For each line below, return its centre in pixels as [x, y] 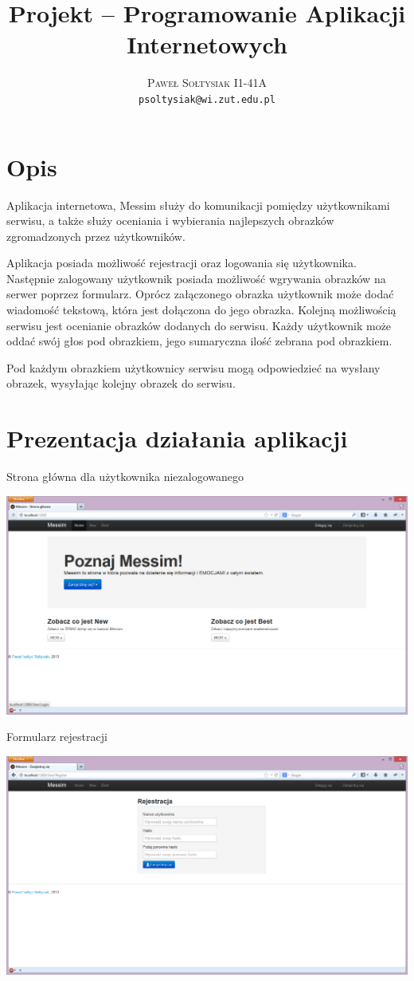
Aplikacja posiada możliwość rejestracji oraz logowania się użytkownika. [182, 263]
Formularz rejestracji [57, 737]
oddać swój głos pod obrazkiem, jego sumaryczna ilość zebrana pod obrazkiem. [199, 341]
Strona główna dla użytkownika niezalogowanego [125, 477]
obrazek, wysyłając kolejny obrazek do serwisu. [121, 383]
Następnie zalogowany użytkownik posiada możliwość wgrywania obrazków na [196, 278]
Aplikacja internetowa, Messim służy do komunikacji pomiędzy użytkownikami [198, 205]
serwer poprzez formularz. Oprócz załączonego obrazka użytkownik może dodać [200, 294]
